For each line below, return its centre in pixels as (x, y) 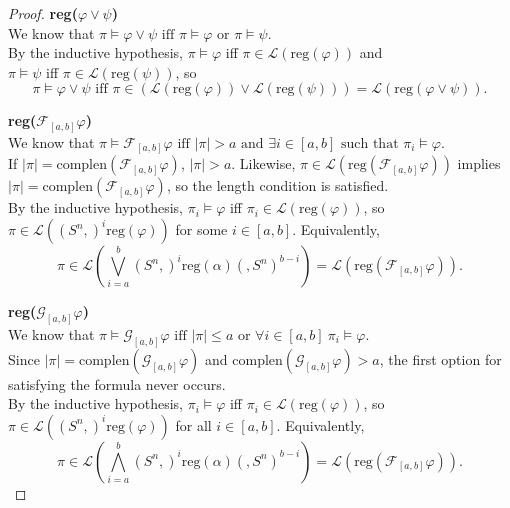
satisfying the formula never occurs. (117, 383)
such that (369, 143)
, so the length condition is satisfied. (277, 185)
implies (479, 163)
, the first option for (440, 358)
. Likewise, (263, 163)
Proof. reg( (43, 13)
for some (201, 229)
